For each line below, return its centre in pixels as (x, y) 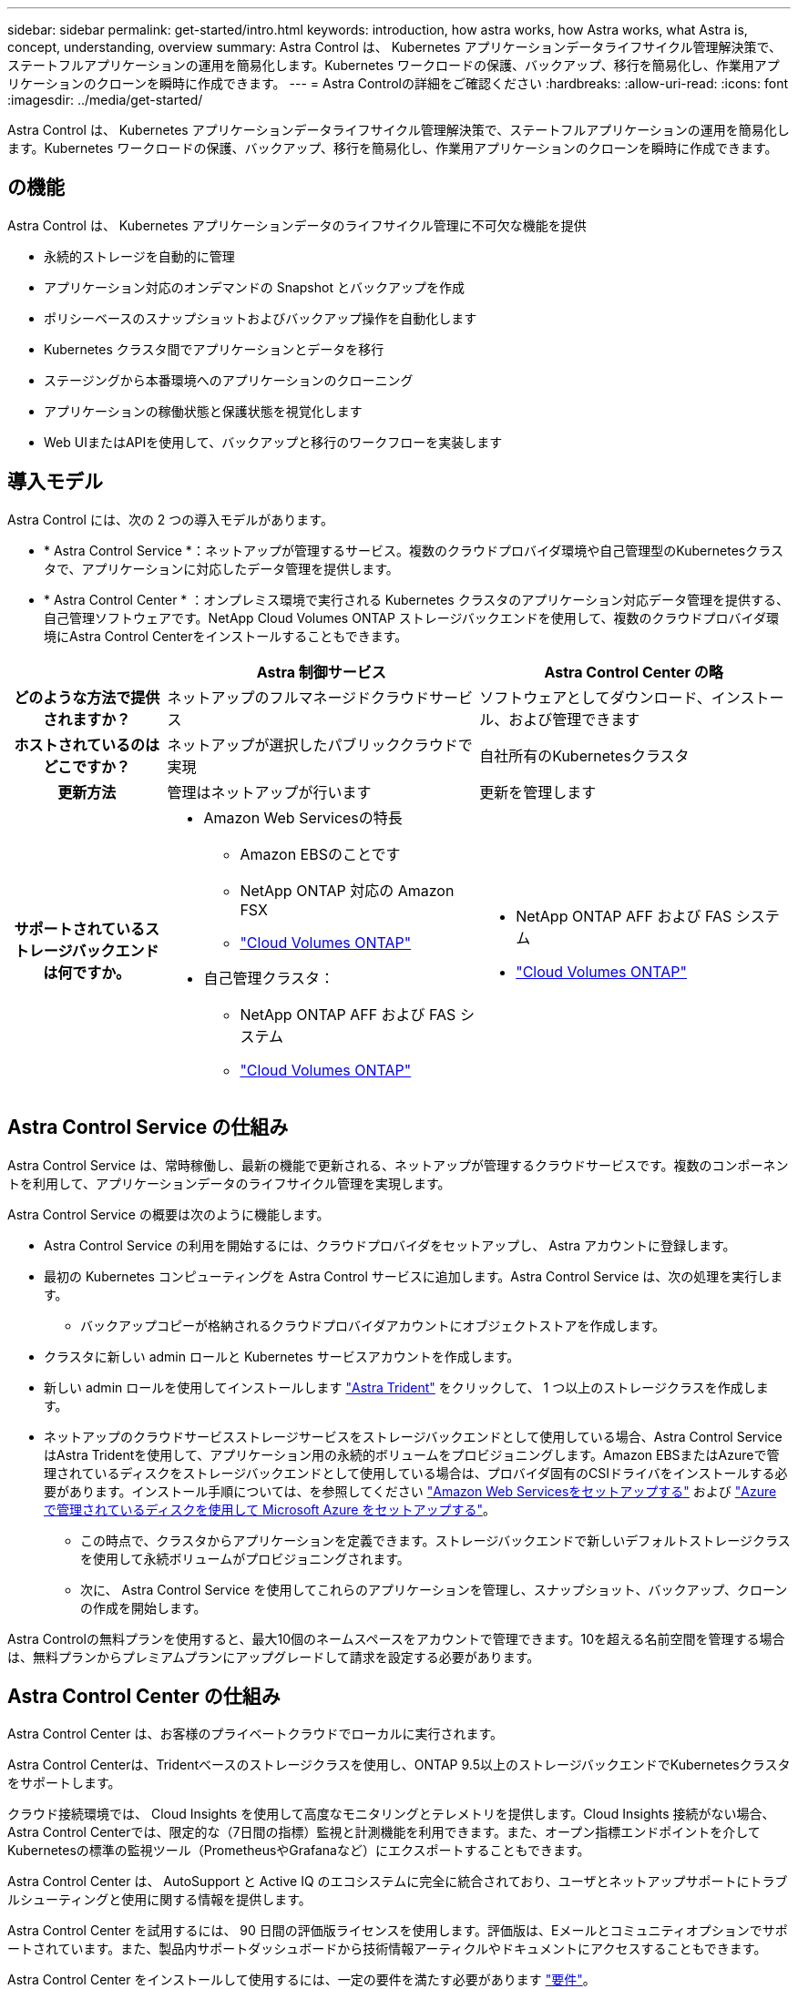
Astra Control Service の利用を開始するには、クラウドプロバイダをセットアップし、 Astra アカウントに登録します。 (390, 1245)
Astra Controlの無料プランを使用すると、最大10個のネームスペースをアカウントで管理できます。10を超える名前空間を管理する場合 (396, 1638)
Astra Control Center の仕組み (144, 1696)
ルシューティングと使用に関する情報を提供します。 (159, 1900)
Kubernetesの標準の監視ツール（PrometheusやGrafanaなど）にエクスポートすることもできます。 (299, 1851)
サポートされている (79, 928)
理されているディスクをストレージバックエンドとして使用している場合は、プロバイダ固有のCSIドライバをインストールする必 (416, 1473)
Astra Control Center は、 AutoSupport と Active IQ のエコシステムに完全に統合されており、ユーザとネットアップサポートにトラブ (398, 1882)
